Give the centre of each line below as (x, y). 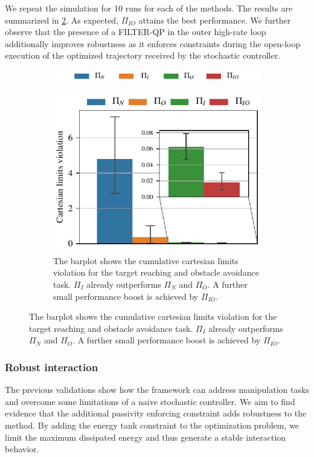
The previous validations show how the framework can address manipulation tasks (157, 390)
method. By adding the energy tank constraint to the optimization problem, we (152, 425)
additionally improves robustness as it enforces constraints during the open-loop (153, 43)
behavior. (22, 449)
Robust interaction (52, 367)
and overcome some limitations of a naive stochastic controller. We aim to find (150, 401)
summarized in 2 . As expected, (62, 20)
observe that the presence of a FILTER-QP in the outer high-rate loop (136, 32)
